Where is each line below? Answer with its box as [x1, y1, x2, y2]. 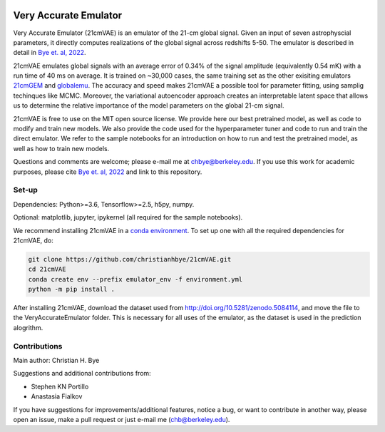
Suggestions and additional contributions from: [13, 369, 151, 378]
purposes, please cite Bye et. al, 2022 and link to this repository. [13, 168, 202, 176]
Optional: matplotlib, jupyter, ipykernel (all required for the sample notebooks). [13, 213, 243, 222]
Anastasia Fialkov [31, 392, 83, 401]
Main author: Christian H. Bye [13, 356, 100, 364]
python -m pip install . [28, 285, 115, 294]
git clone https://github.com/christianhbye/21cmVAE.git [28, 255, 232, 263]
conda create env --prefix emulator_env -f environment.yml [28, 275, 243, 283]
